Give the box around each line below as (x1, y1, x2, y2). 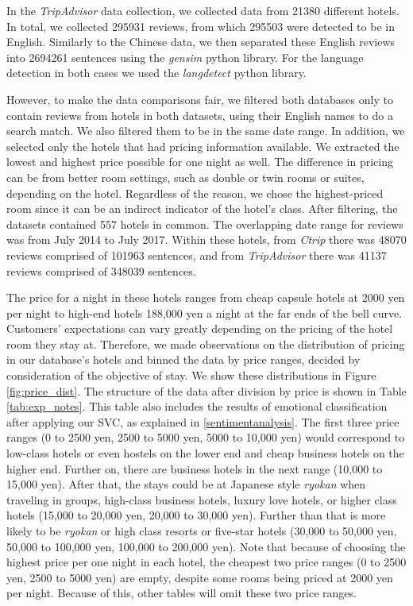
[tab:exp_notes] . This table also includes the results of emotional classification (6, 398, 388, 415)
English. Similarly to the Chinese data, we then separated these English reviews (6, 33, 396, 50)
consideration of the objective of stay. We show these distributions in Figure (6, 367, 376, 384)
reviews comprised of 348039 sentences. (6, 262, 196, 279)
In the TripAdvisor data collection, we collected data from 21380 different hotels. (6, 2, 399, 18)
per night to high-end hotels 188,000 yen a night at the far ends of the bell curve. (6, 304, 403, 321)
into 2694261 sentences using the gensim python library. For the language (6, 48, 364, 65)
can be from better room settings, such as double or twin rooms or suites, (6, 168, 365, 185)
